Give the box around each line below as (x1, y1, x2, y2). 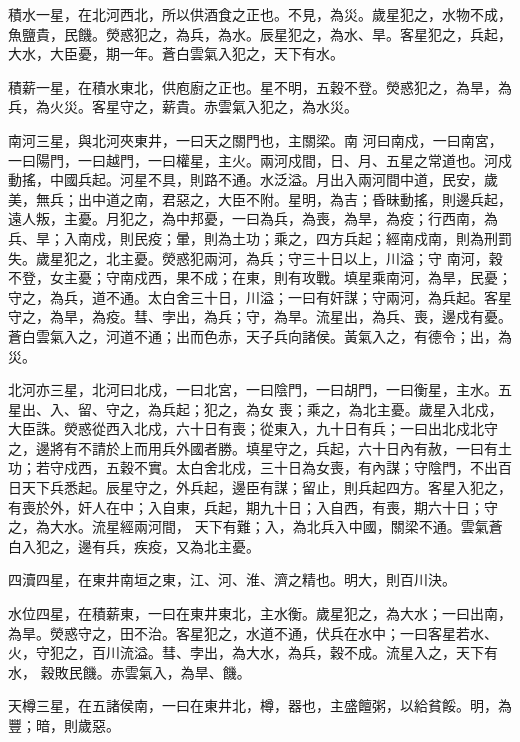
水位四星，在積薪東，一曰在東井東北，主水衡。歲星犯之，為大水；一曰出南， (8, 603, 512, 624)
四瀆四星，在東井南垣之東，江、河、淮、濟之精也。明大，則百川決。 (8, 569, 456, 590)
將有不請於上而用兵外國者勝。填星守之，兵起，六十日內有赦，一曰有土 (49, 437, 512, 458)
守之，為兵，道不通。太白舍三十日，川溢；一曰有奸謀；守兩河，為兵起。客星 (8, 286, 512, 307)
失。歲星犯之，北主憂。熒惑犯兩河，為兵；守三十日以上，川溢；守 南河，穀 (8, 247, 503, 268)
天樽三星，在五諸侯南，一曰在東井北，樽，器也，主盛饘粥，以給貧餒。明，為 (8, 695, 512, 716)
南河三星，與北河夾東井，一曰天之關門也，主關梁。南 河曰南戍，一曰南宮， (8, 129, 503, 150)
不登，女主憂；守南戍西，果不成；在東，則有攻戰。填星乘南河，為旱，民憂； (8, 267, 512, 288)
